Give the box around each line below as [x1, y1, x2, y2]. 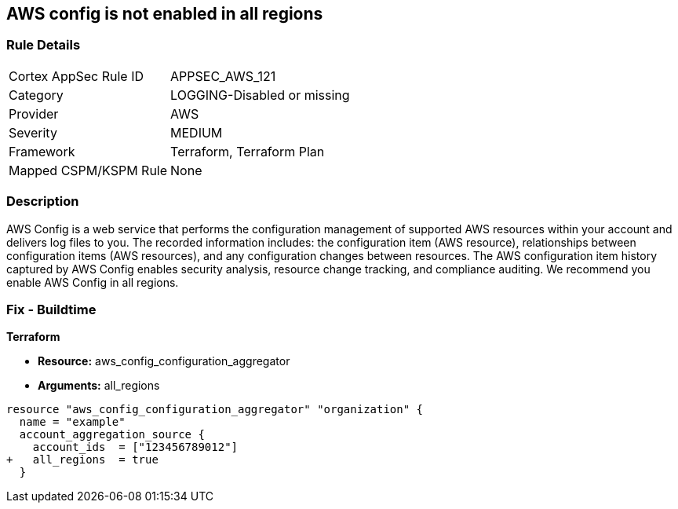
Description [6, 193, 79, 210]
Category [9, 86, 64, 103]
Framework [9, 143, 75, 159]
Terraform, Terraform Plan [170, 143, 325, 159]
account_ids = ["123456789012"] [32, 441, 239, 454]
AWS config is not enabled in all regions [6, 4, 323, 24]
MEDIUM [170, 124, 223, 141]
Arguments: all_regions [38, 379, 160, 393]
